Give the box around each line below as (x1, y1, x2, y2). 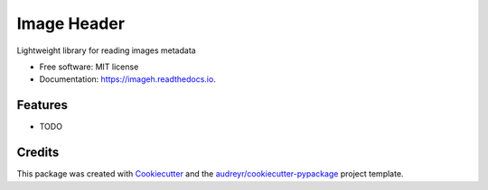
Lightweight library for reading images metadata (16, 45, 196, 56)
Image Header (16, 14, 126, 33)
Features (16, 97, 68, 113)
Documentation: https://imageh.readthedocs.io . (39, 74, 216, 85)
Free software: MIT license (39, 61, 139, 72)
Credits (16, 145, 60, 160)
